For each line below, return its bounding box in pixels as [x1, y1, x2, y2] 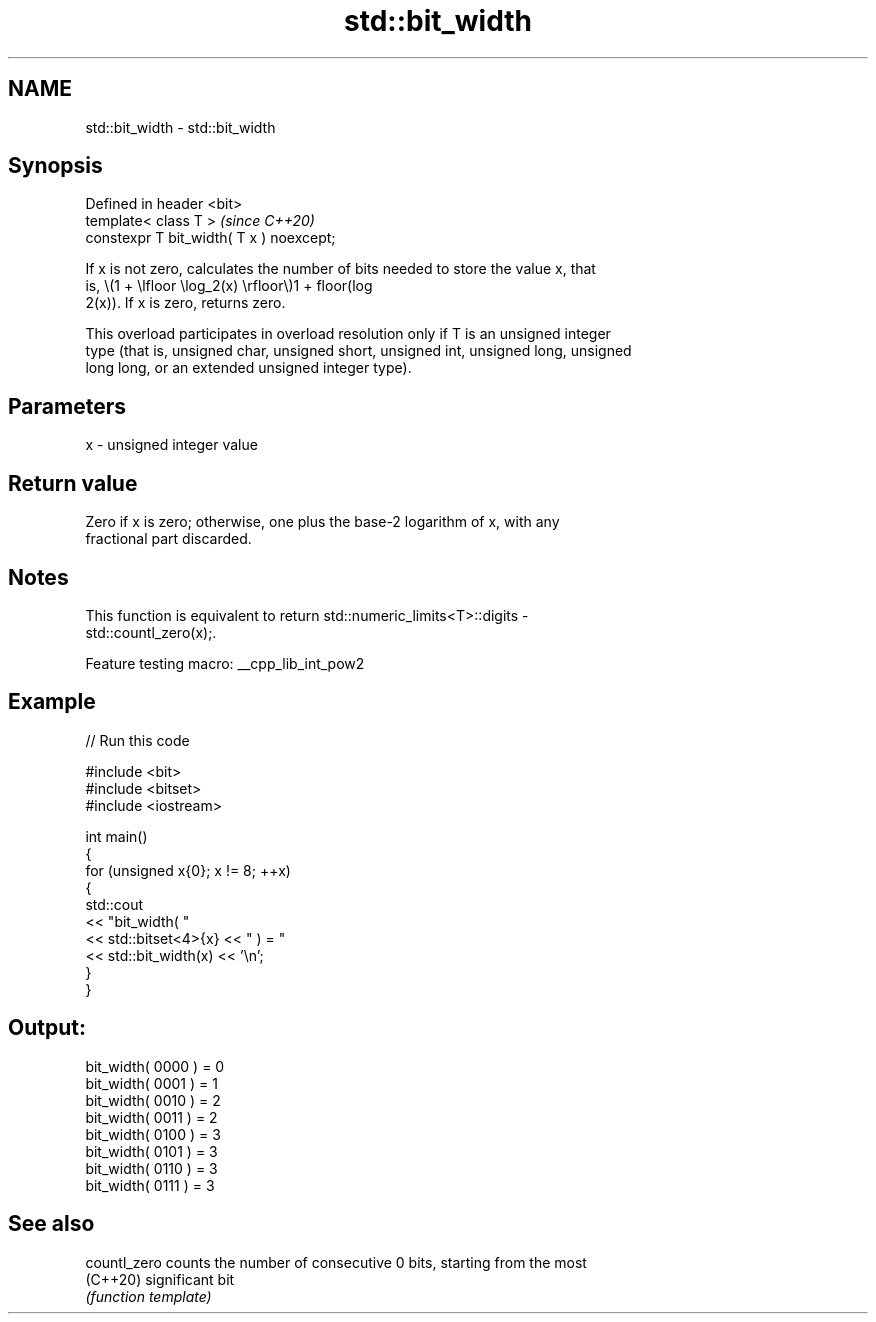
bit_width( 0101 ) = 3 [85, 1142, 218, 1160]
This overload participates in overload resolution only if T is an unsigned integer [85, 325, 611, 343]
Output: [8, 1015, 86, 1041]
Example [8, 689, 96, 715]
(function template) [85, 1287, 212, 1305]
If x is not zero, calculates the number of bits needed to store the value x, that [85, 260, 596, 278]
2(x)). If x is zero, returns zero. [85, 294, 286, 312]
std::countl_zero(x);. [85, 623, 217, 641]
